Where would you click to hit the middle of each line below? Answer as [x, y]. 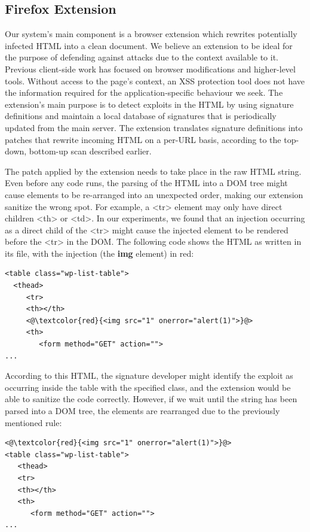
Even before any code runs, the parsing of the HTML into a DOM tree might [146, 183]
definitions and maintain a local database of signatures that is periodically [141, 116]
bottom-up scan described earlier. [90, 151]
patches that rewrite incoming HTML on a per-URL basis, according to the [143, 139]
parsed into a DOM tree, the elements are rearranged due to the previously [142, 411]
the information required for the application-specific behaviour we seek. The [144, 92]
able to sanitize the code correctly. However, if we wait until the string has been [151, 399]
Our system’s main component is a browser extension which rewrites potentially [151, 34]
